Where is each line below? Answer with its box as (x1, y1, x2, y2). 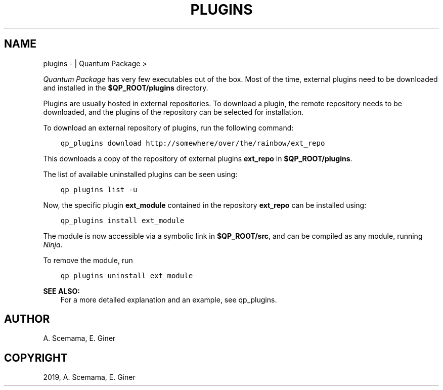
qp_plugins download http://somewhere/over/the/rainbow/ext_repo (60, 139, 325, 147)
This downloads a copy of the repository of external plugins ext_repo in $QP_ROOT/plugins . (43, 154, 352, 163)
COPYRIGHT (4, 351, 68, 364)
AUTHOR (4, 313, 50, 326)
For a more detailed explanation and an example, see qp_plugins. (60, 295, 277, 304)
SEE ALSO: (43, 286, 80, 295)
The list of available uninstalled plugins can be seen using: (43, 169, 238, 179)
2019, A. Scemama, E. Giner (43, 373, 136, 382)
